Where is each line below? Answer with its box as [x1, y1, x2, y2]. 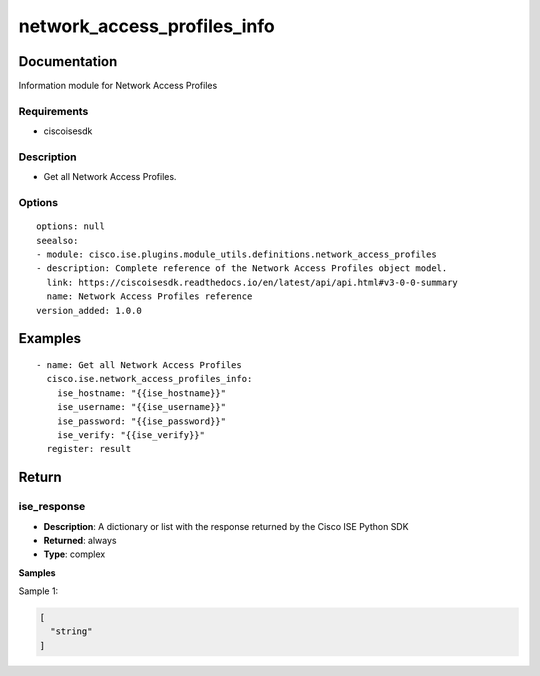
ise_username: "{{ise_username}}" [56, 401, 227, 413]
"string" [50, 626, 93, 637]
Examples [18, 330, 82, 347]
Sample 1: [18, 585, 59, 597]
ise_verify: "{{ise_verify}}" [56, 430, 205, 440]
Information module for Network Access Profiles [18, 80, 218, 92]
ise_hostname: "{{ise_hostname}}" [56, 387, 227, 399]
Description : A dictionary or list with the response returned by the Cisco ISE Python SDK [43, 520, 409, 532]
